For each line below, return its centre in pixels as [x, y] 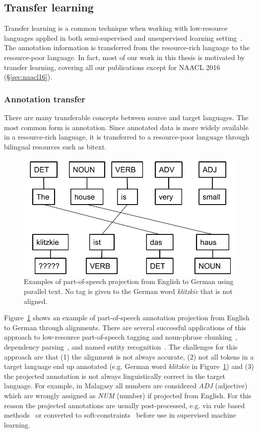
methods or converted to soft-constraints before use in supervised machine [120, 415]
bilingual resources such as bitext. [55, 146]
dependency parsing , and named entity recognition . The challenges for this [121, 347]
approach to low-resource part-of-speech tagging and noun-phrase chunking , [121, 337]
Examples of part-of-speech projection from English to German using [129, 281]
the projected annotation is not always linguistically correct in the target [115, 376]
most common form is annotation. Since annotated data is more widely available [126, 127]
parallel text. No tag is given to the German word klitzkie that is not [128, 291]
